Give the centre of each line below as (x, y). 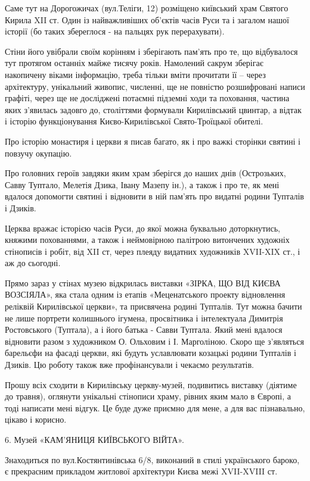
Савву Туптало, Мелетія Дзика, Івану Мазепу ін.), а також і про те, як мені (142, 184)
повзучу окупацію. (38, 153)
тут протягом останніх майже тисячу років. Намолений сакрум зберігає (134, 63)
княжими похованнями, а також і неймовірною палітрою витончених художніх (147, 240)
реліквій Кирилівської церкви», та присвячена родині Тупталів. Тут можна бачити (154, 306)
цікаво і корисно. (36, 419)
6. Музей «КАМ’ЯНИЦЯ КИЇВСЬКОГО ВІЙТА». (94, 439)
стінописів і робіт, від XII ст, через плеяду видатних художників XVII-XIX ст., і (153, 251)
